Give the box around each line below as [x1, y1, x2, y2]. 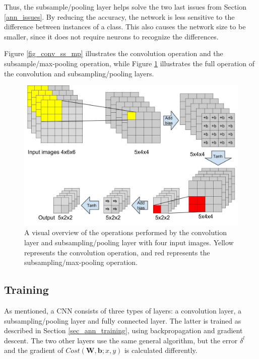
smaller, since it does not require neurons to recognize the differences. [4, 31, 219, 41]
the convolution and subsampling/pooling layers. [4, 68, 154, 78]
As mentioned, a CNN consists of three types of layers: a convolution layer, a [4, 305, 242, 316]
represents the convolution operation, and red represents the [24, 247, 210, 257]
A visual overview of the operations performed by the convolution [24, 227, 227, 238]
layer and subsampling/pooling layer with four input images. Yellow [24, 237, 234, 247]
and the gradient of [4, 345, 63, 355]
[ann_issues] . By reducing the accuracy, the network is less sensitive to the [4, 11, 235, 22]
